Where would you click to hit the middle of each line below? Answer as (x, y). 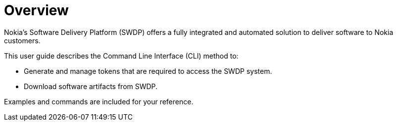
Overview (36, 10)
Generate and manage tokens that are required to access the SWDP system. (148, 71)
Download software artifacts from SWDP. (91, 86)
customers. (22, 40)
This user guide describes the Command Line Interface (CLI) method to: (121, 56)
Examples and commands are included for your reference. (99, 101)
